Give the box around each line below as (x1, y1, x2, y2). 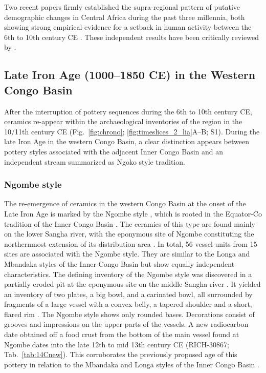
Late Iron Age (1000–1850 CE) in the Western (4, 67, 256, 83)
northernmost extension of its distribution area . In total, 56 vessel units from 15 (4, 238, 257, 249)
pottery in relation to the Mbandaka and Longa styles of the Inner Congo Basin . (4, 359, 259, 369)
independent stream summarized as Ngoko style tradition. (4, 156, 185, 167)
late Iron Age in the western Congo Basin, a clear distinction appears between (4, 136, 249, 147)
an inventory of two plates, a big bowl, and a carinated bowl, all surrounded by (4, 288, 253, 299)
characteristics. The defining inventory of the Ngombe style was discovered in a (4, 268, 252, 279)
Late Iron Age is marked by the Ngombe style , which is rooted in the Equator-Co (4, 208, 262, 219)
